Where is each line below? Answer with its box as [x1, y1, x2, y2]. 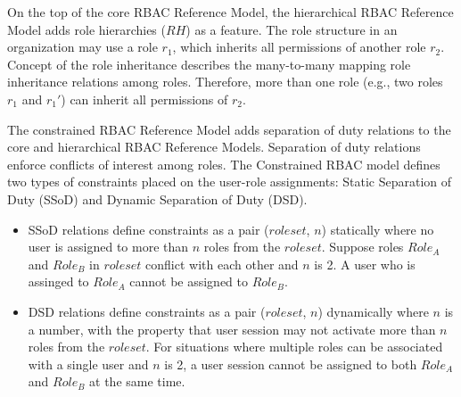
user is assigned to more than [28, 237, 189, 256]
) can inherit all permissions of [61, 89, 228, 108]
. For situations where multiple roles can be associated [145, 337, 443, 356]
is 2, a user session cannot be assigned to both [164, 354, 417, 373]
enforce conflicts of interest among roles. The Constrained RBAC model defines [7, 154, 440, 173]
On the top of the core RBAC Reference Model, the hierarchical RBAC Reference [7, 3, 454, 21]
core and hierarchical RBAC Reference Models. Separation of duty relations [7, 137, 421, 156]
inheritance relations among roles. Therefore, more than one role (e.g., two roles [7, 72, 443, 91]
